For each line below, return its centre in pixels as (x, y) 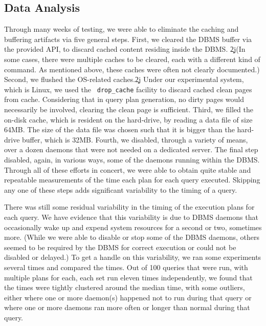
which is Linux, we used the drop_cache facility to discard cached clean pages (128, 89)
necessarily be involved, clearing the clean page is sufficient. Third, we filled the (129, 109)
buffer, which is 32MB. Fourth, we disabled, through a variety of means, (135, 139)
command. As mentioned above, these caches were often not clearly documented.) (132, 69)
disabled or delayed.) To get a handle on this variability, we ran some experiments (133, 257)
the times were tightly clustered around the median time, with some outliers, (125, 287)
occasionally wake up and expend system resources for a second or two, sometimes (133, 227)
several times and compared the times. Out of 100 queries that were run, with (126, 267)
